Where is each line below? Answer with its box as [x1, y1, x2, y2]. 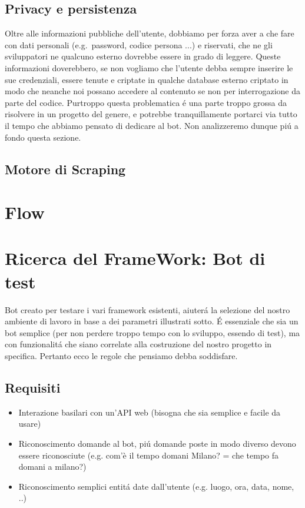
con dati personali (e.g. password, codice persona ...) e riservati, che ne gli [5, 38, 273, 51]
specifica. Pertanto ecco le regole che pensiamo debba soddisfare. [5, 349, 238, 361]
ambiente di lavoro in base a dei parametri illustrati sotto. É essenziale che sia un [5, 315, 299, 327]
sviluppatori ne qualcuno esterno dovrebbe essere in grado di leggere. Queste [5, 50, 281, 62]
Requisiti [5, 378, 61, 396]
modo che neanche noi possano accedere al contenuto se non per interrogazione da [5, 85, 301, 97]
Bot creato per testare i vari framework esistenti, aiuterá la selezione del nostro [5, 303, 290, 316]
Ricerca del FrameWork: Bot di [5, 246, 266, 270]
